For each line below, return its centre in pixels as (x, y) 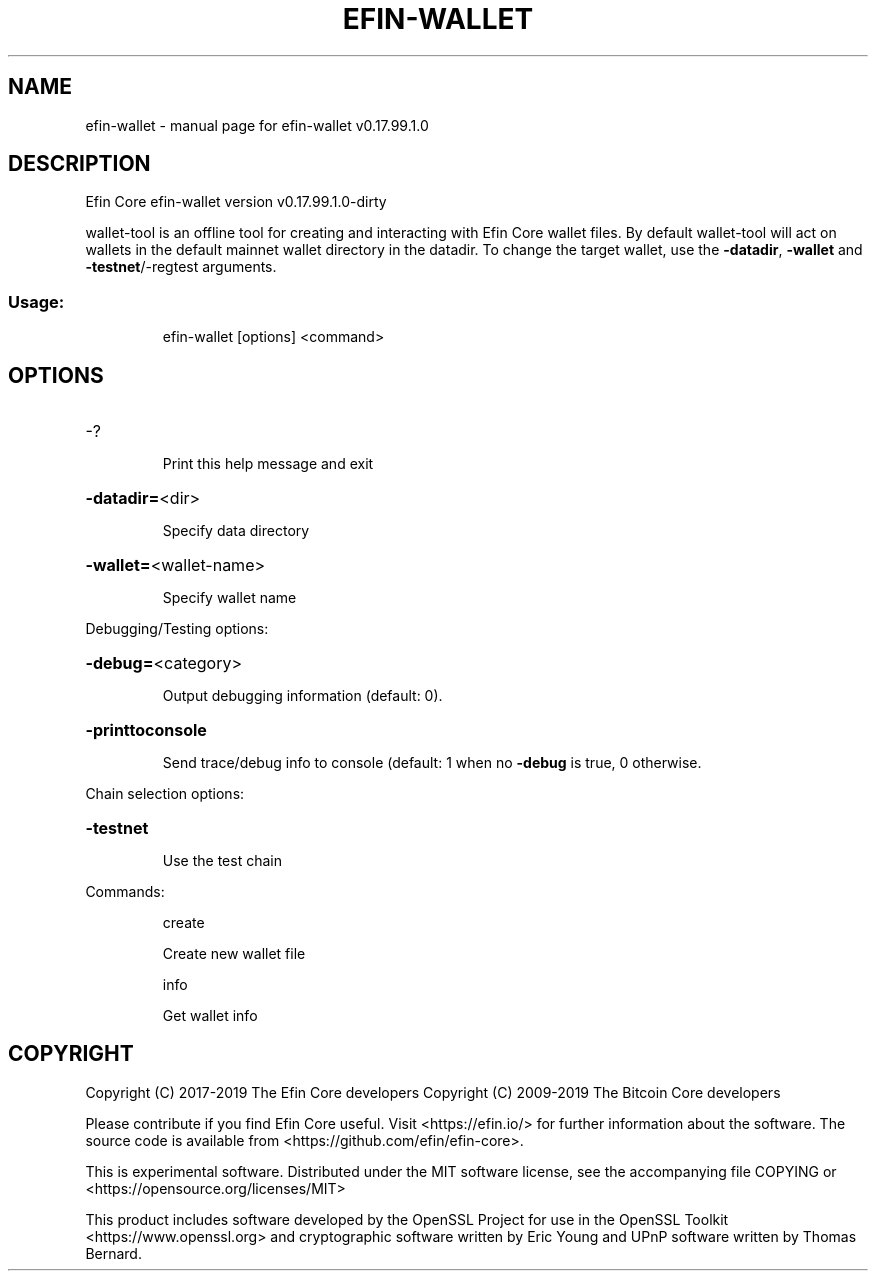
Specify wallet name (229, 598)
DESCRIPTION (79, 164)
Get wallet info (210, 1016)
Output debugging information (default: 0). (302, 696)
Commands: (125, 892)
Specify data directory (236, 531)
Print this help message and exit (268, 464)
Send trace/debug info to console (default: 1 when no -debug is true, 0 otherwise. (432, 763)
